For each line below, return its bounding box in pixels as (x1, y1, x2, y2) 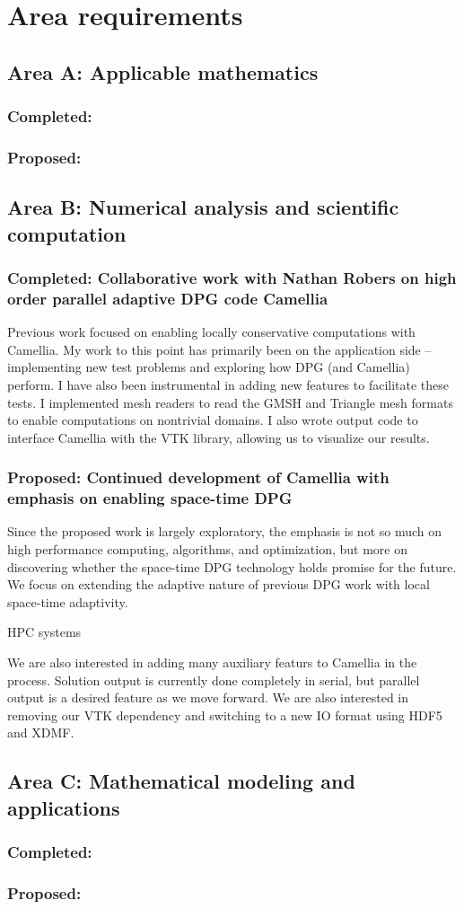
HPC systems (7, 622, 82, 641)
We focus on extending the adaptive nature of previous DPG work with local (7, 575, 430, 594)
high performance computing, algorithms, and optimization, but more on (7, 540, 407, 559)
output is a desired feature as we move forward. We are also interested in (7, 688, 409, 707)
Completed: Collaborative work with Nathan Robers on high (7, 266, 457, 288)
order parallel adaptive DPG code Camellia (7, 287, 328, 309)
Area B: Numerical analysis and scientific (7, 193, 399, 221)
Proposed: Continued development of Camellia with (7, 466, 390, 489)
